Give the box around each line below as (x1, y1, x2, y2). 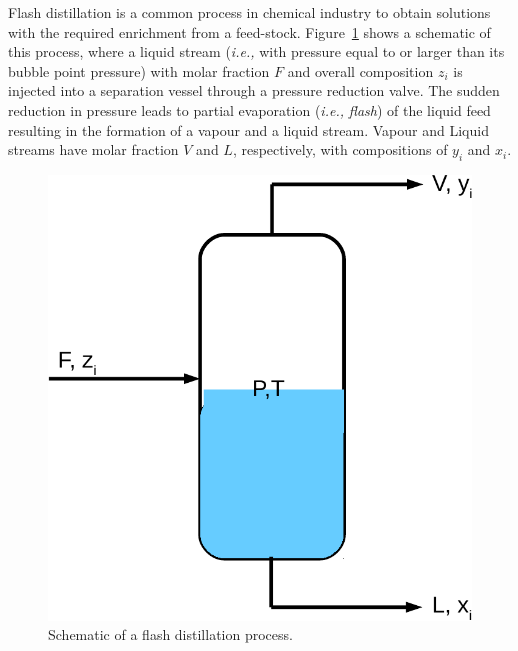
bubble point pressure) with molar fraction (8, 60, 270, 81)
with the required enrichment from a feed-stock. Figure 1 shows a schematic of (8, 21, 491, 42)
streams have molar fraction (8, 139, 179, 160)
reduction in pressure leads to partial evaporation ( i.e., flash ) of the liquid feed (8, 99, 491, 120)
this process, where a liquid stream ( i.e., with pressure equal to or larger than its (8, 41, 505, 62)
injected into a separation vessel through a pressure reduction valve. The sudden (8, 80, 500, 101)
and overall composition (287, 60, 434, 81)
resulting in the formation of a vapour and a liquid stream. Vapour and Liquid (8, 119, 489, 140)
